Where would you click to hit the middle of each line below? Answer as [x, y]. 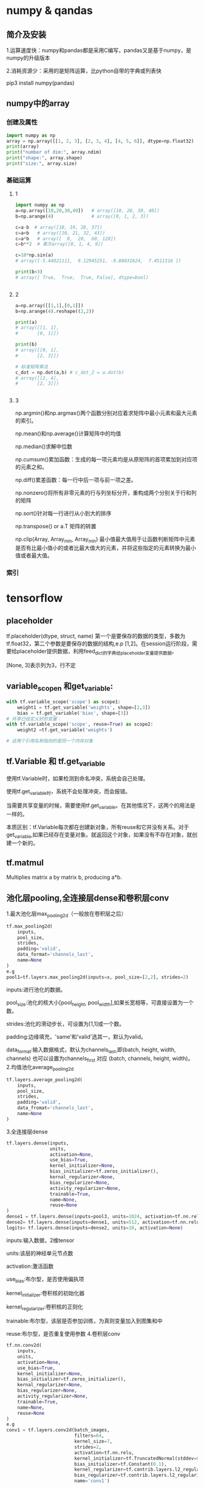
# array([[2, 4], [37, 378]
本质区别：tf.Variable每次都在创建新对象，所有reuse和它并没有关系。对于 [98, 827]
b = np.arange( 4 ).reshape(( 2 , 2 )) [55, 311]
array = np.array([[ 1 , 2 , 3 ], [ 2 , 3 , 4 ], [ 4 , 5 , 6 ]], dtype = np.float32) [100, 141]
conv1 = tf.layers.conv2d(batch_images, [58, 1430]
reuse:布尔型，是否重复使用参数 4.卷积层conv [63, 1334]
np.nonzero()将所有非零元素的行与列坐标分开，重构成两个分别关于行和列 [106, 493]
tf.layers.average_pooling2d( [45, 1079]
